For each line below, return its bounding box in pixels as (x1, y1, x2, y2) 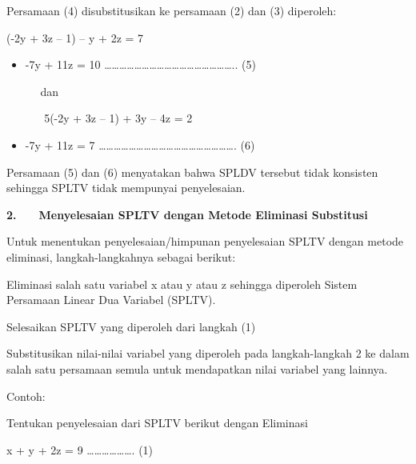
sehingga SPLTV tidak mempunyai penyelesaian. (6, 179, 246, 196)
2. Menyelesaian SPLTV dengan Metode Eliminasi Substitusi (6, 206, 368, 222)
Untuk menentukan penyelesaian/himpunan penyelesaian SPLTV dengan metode (6, 233, 404, 250)
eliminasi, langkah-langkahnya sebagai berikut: (6, 248, 236, 265)
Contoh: (6, 387, 46, 404)
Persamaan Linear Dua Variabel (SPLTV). (6, 291, 216, 308)
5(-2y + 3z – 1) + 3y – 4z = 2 (44, 110, 193, 126)
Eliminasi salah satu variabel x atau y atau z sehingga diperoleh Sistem (6, 275, 358, 292)
